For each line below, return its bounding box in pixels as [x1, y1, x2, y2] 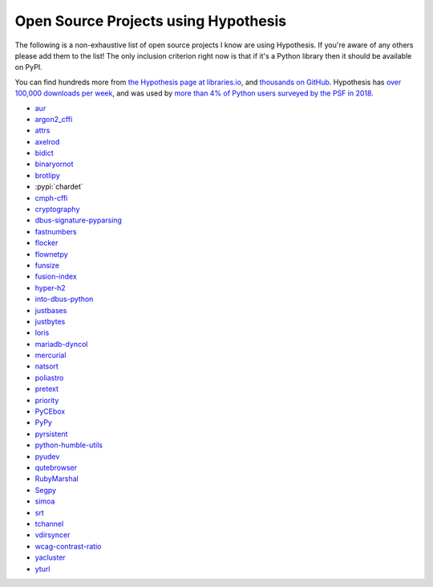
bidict [34, 149, 54, 158]
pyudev [34, 451, 60, 461]
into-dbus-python [34, 294, 94, 304]
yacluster [34, 552, 66, 562]
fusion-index [34, 271, 78, 281]
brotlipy [34, 170, 60, 180]
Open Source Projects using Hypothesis [14, 12, 287, 30]
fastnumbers [34, 226, 78, 236]
